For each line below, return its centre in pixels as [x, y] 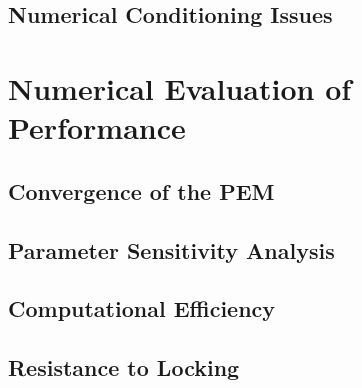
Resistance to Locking [124, 367]
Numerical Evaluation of [180, 87]
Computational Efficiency [142, 308]
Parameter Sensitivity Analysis [171, 249]
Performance [97, 127]
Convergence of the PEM [141, 190]
